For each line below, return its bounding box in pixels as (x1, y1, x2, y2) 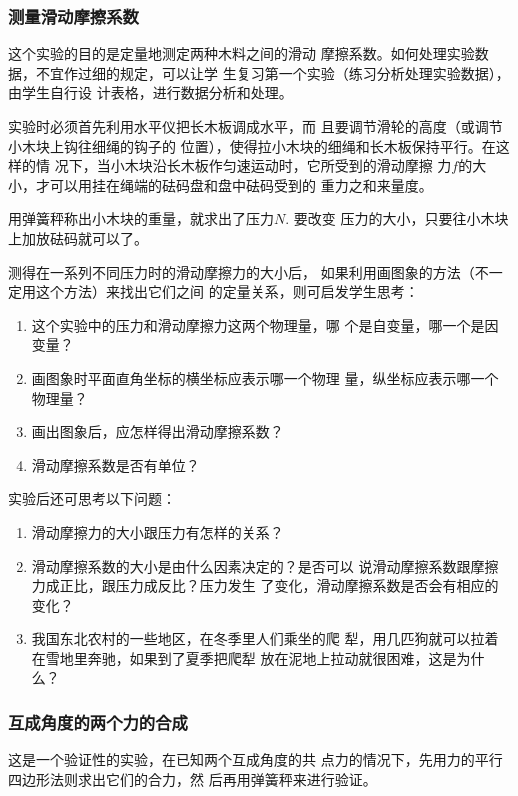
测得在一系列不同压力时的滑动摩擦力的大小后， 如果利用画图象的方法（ (8, 261, 475, 282)
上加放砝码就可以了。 (8, 227, 148, 248)
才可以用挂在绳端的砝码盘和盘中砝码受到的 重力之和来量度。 (35, 174, 433, 195)
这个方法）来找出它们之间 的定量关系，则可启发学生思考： (35, 281, 419, 302)
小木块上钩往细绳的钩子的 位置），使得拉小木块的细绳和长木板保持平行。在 (8, 135, 496, 156)
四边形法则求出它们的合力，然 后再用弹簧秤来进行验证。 (8, 768, 377, 789)
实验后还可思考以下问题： (8, 488, 176, 509)
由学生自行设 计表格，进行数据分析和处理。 (8, 82, 293, 103)
